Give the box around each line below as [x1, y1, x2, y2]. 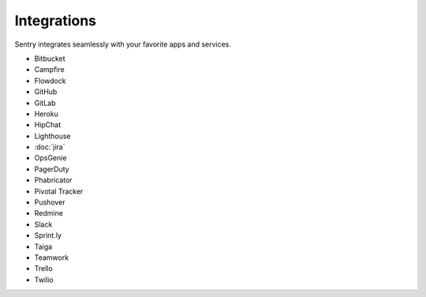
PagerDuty [34, 164, 70, 174]
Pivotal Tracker [34, 186, 84, 196]
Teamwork [34, 253, 69, 262]
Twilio [34, 275, 54, 284]
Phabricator [34, 175, 73, 185]
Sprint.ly [34, 231, 62, 240]
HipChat [34, 120, 62, 130]
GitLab [34, 98, 56, 107]
